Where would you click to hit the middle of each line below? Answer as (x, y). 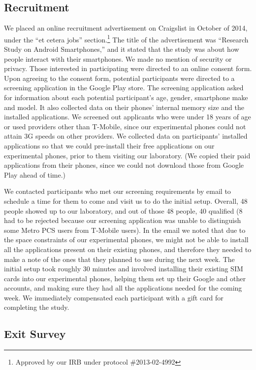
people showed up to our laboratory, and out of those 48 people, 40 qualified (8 (123, 210)
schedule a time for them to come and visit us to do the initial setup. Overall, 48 (126, 201)
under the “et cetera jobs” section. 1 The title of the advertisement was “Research (126, 38)
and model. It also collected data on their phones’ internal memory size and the (124, 107)
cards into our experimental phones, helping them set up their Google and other (125, 278)
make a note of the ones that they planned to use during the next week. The (119, 259)
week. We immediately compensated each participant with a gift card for (114, 297)
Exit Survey (35, 334)
